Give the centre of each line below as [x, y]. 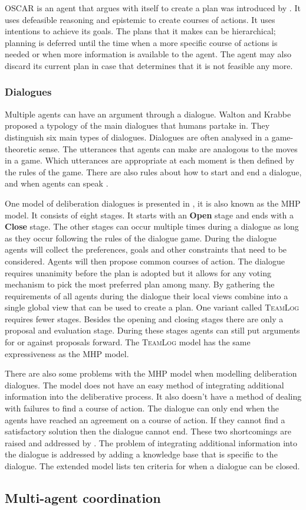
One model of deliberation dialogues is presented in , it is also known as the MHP [153, 203]
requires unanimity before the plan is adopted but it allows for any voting [138, 272]
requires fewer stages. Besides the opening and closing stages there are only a [144, 318]
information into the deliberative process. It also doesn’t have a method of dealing [153, 396]
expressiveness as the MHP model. [67, 353]
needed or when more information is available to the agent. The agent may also [148, 54]
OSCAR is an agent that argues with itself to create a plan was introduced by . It [153, 8]
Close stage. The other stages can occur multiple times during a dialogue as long [152, 226]
